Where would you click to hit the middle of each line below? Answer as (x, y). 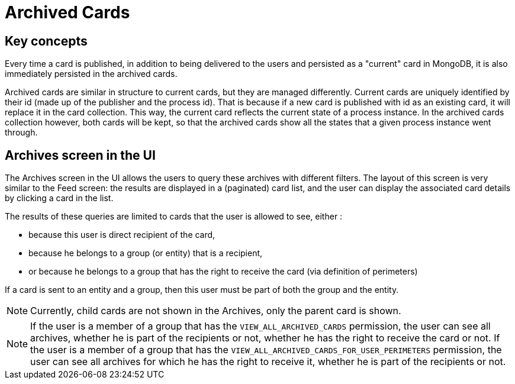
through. (21, 133)
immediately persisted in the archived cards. (91, 74)
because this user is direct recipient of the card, (122, 235)
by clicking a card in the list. (59, 198)
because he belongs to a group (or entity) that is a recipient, (146, 253)
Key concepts (46, 41)
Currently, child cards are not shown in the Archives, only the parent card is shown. (216, 311)
